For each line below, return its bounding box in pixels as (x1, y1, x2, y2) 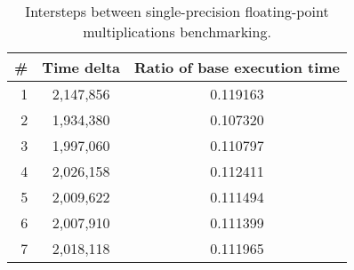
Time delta (42, 57, 120, 77)
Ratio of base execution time (133, 57, 341, 77)
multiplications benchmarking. (83, 21, 271, 42)
